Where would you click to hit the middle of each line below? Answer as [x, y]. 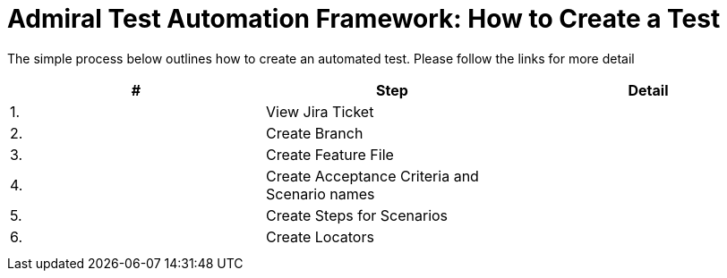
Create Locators [320, 236]
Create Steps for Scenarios [357, 215]
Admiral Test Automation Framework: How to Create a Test [364, 19]
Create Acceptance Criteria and [372, 176]
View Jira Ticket [320, 111]
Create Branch [314, 133]
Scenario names [320, 194]
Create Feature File [329, 154]
